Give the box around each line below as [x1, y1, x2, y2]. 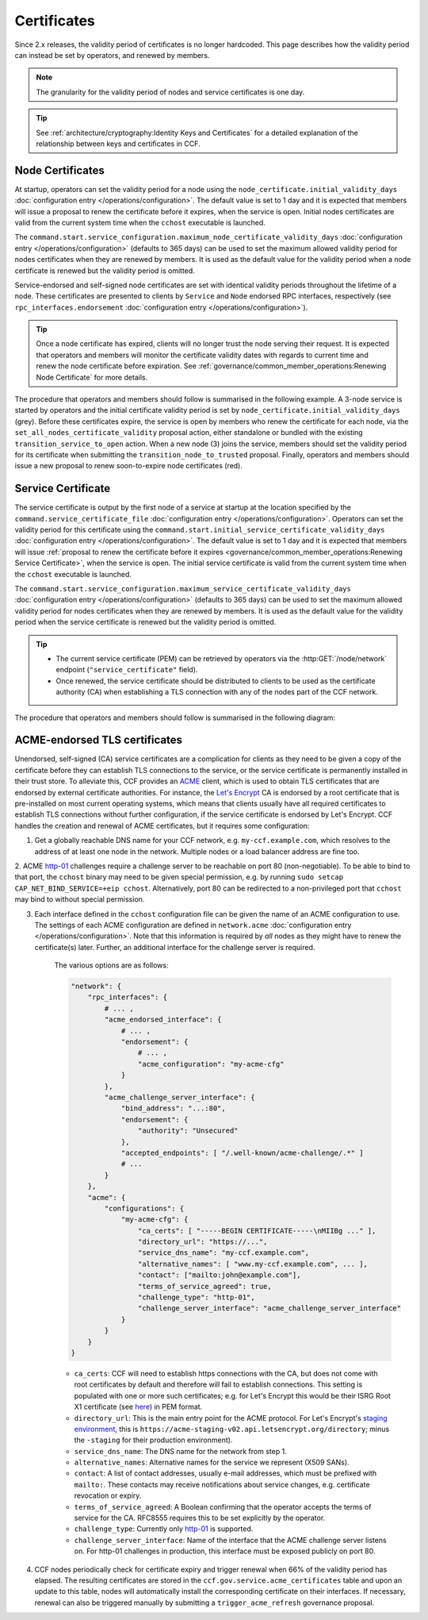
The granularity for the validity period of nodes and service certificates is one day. [36, 87, 305, 97]
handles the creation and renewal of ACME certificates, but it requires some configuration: [14, 821, 310, 830]
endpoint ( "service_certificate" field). [55, 665, 198, 675]
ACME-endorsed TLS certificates [14, 733, 182, 747]
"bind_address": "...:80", [120, 1104, 226, 1113]
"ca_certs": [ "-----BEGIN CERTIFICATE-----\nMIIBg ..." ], [137, 1226, 376, 1235]
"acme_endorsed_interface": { [104, 1015, 222, 1024]
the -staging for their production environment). [74, 1435, 233, 1445]
